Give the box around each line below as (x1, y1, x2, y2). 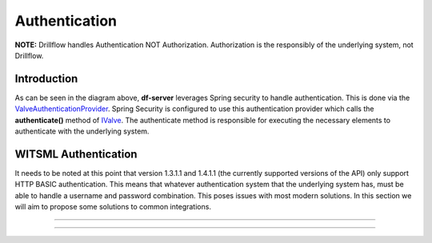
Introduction (14, 72, 78, 86)
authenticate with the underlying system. (14, 126, 150, 136)
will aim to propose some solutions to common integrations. (14, 202, 212, 212)
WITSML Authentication (14, 147, 138, 161)
